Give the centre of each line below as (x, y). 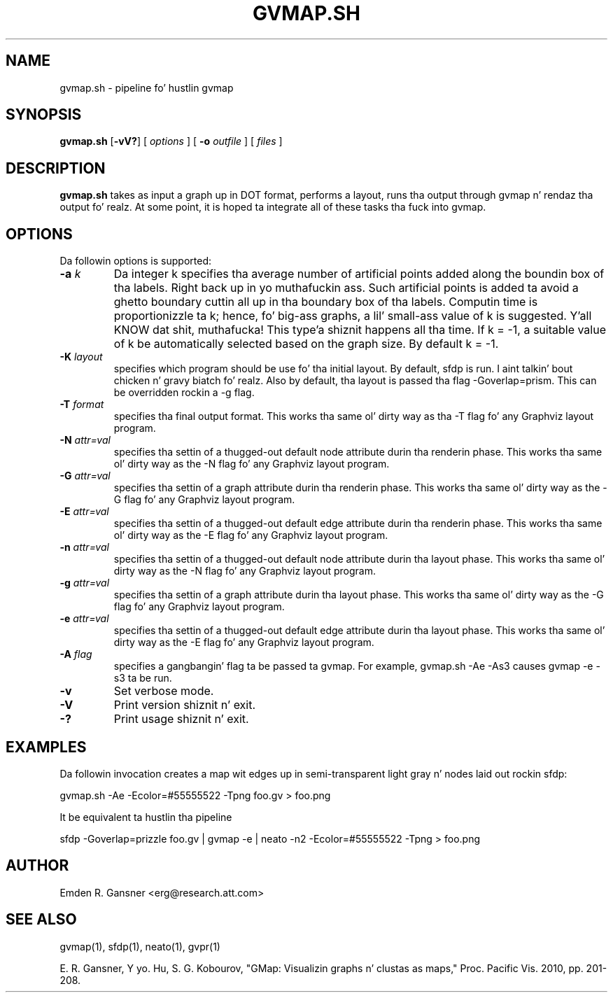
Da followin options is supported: (135, 261)
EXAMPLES (46, 747)
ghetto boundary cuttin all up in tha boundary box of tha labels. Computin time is (326, 302)
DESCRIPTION (56, 168)
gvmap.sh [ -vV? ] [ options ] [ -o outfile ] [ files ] (171, 141)
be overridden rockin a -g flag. (184, 393)
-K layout (81, 357)
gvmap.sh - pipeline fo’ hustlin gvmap (147, 87)
